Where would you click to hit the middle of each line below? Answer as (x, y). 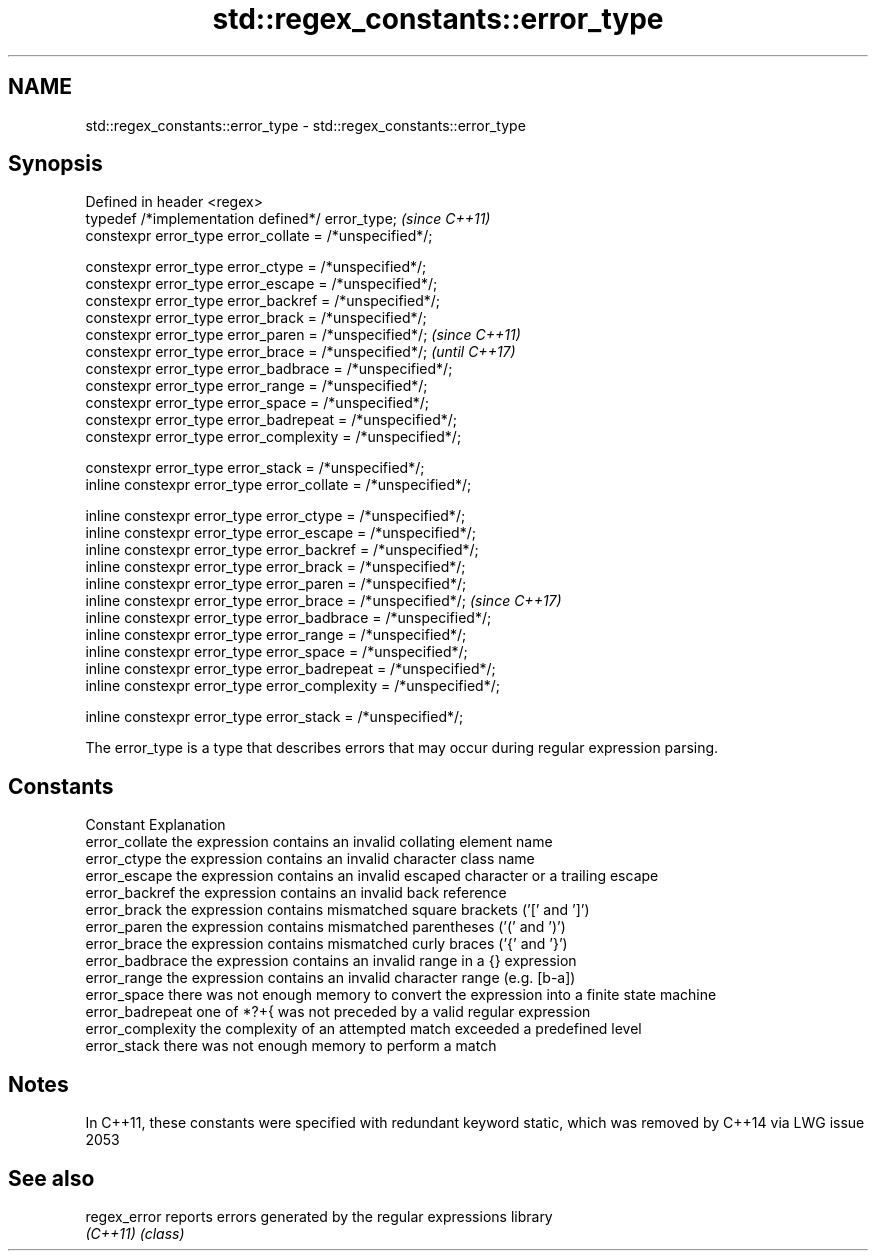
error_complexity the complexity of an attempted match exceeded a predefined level (363, 1029)
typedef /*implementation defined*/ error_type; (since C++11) (288, 219)
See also (51, 1178)
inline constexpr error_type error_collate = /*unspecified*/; (278, 485)
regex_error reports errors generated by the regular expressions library (319, 1216)
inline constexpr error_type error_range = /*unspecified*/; (276, 635)
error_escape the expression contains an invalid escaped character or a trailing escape (372, 876)
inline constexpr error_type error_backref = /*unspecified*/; (282, 550)
